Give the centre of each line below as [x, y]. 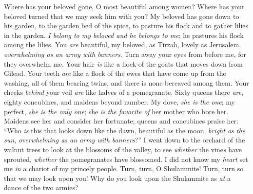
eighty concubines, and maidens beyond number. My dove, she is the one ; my [119, 101]
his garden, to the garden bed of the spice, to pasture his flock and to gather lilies [126, 26]
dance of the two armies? [41, 187]
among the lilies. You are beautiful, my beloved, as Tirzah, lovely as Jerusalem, [123, 44]
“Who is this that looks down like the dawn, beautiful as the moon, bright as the [125, 130]
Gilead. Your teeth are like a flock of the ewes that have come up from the [115, 73]
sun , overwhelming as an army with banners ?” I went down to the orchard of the [125, 140]
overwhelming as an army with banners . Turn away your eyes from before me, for [125, 54]
